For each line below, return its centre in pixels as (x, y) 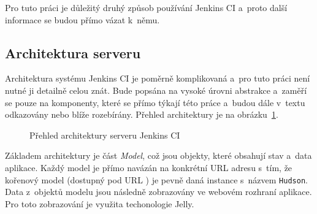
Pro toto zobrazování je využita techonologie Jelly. (100, 203)
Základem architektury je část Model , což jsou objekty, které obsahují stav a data (158, 155)
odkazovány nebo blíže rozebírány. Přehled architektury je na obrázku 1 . (142, 114)
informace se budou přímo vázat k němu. (82, 19)
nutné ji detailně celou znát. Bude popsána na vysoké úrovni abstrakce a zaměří (156, 90)
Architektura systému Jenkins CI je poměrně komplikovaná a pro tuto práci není (158, 78)
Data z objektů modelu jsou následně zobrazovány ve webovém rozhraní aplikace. (158, 192)
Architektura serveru (73, 52)
